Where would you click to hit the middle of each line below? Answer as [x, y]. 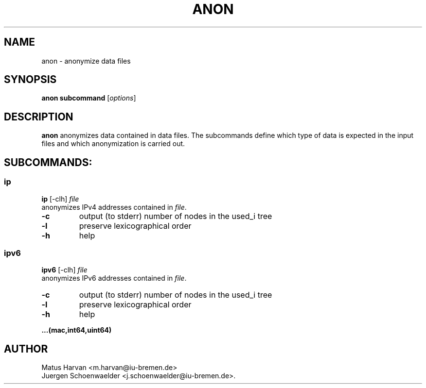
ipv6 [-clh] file [64, 270]
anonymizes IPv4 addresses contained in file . [114, 207]
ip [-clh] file [60, 199]
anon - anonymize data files [86, 61]
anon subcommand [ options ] [89, 98]
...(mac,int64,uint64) [77, 330]
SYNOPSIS [30, 80]
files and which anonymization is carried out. [113, 144]
